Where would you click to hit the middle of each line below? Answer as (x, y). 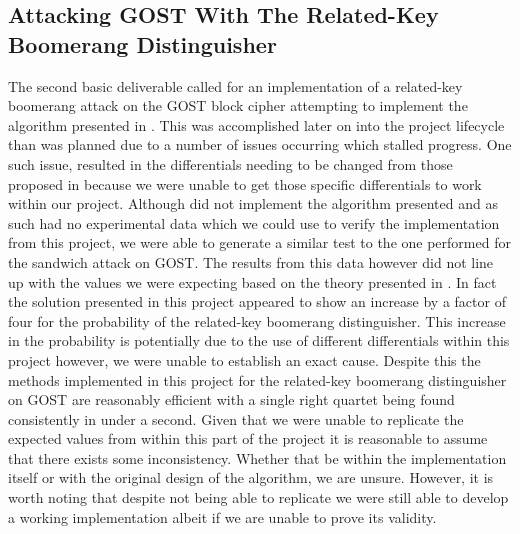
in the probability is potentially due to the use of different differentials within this (259, 340)
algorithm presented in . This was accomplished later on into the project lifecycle (256, 124)
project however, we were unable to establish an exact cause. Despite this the (244, 359)
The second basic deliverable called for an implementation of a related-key (235, 85)
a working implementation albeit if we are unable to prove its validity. (222, 516)
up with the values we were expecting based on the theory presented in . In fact (252, 281)
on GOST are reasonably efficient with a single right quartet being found (231, 399)
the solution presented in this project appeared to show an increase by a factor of (257, 301)
